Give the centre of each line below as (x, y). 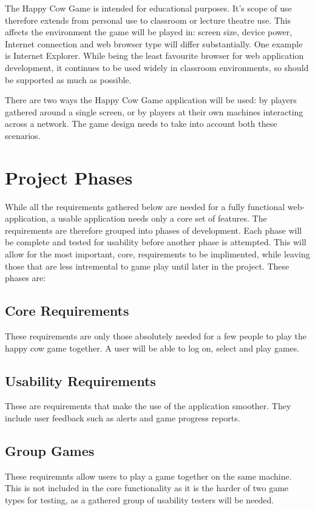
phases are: (25, 278)
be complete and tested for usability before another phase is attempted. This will (156, 242)
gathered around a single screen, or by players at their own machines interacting (154, 111)
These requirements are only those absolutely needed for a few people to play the (156, 336)
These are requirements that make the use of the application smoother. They (148, 406)
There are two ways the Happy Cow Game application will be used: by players (151, 100)
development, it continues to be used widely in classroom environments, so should (157, 67)
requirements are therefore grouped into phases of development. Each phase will (154, 230)
